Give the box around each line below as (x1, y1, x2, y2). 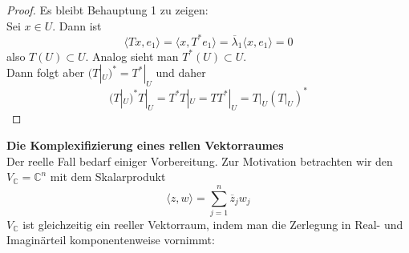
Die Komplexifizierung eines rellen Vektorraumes (6, 136, 284, 153)
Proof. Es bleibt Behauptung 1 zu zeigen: (6, 2, 209, 18)
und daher (156, 64, 206, 81)
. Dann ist (52, 17, 102, 34)
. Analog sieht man (85, 47, 179, 64)
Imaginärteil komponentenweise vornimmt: (6, 231, 215, 248)
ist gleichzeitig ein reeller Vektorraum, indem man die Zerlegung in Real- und (22, 215, 403, 232)
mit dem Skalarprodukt (50, 168, 166, 185)
